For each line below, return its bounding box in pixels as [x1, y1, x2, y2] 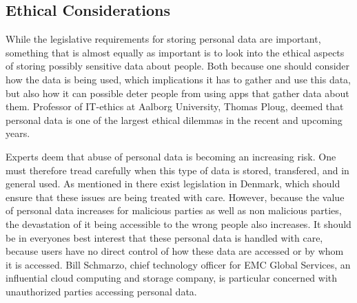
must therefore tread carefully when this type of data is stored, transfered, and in [6, 163, 349, 177]
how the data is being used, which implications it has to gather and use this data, [6, 72, 351, 86]
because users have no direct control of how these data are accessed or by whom [6, 244, 344, 258]
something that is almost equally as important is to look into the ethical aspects [6, 45, 345, 59]
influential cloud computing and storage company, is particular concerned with [6, 271, 338, 285]
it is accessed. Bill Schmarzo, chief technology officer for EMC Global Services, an [6, 257, 351, 271]
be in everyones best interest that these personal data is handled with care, [6, 230, 323, 244]
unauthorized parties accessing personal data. [6, 284, 197, 298]
